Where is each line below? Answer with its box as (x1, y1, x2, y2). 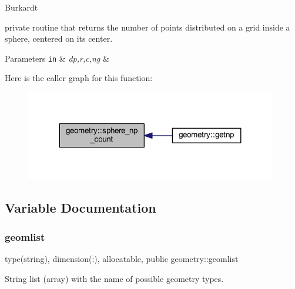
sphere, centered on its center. (5, 32, 113, 45)
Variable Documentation (5, 199, 156, 217)
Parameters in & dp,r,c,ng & (5, 52, 109, 64)
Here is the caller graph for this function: (5, 72, 153, 84)
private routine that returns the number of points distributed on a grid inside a (5, 21, 290, 33)
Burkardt (5, 1, 38, 13)
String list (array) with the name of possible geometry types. (5, 272, 224, 284)
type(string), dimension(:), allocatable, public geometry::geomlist (5, 253, 239, 265)
